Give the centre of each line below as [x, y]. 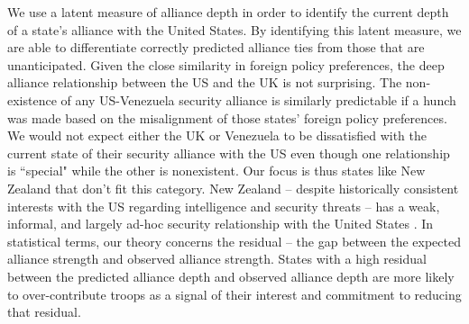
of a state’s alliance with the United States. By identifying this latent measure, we [234, 29]
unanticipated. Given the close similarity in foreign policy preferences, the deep [226, 64]
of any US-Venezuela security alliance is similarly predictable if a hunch [258, 99]
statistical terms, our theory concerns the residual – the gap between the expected [234, 241]
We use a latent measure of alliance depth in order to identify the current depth [228, 12]
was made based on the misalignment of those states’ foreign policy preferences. [227, 117]
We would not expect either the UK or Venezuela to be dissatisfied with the [217, 135]
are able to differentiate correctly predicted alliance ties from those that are [216, 47]
